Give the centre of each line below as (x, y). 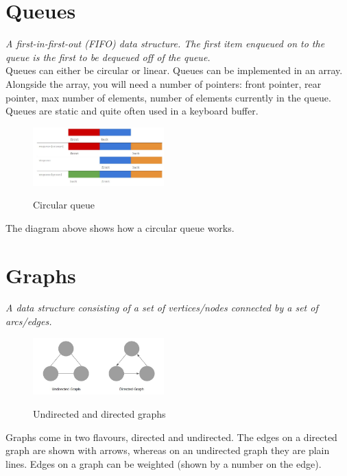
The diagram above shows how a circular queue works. (120, 227)
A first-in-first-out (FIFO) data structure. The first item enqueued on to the (165, 44)
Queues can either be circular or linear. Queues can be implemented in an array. (174, 70)
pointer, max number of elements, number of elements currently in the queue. (168, 97)
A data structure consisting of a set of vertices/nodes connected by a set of (162, 308)
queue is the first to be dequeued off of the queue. (108, 57)
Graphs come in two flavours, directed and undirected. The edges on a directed (171, 437)
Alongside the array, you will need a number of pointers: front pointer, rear (164, 83)
